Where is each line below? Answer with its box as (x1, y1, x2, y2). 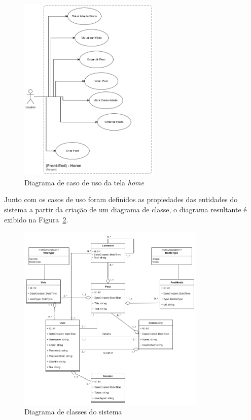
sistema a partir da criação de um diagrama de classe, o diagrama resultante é (4, 204, 247, 215)
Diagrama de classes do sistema (24, 406, 122, 417)
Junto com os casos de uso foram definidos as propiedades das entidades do (4, 194, 238, 205)
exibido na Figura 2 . (4, 214, 68, 224)
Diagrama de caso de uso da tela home (24, 177, 144, 187)
